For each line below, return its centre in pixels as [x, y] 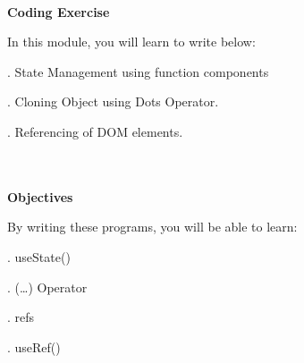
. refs [21, 317]
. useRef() [34, 346]
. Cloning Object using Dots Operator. [113, 101]
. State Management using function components [138, 71]
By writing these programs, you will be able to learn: [152, 227]
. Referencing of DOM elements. [95, 131]
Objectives [40, 196]
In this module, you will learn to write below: [131, 42]
